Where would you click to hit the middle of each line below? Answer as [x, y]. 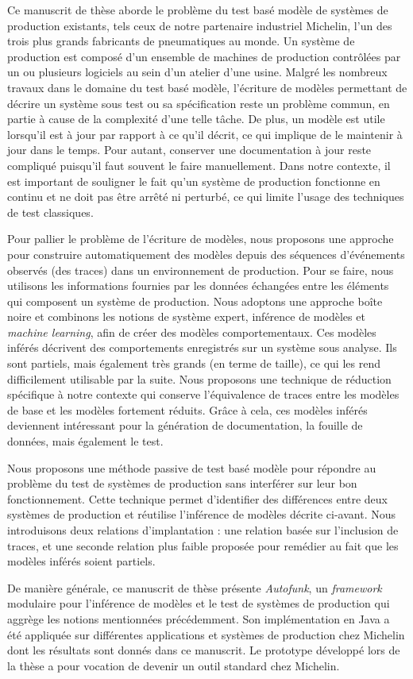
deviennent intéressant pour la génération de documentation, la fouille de [185, 425]
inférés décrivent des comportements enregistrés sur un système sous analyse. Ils [202, 347]
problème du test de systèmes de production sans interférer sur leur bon [182, 483]
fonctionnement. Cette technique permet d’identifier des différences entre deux [198, 498]
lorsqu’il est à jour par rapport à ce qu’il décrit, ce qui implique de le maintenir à [205, 134]
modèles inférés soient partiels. [81, 561]
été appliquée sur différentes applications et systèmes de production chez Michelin [206, 634]
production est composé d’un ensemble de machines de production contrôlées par [204, 56]
